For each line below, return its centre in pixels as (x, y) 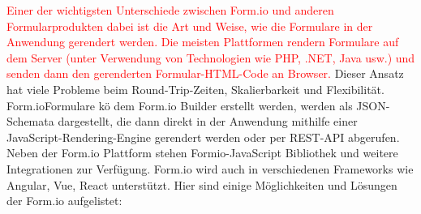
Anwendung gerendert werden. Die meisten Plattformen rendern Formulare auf (203, 42)
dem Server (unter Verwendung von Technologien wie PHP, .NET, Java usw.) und (211, 57)
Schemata (30, 121)
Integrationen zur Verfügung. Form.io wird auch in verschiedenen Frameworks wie (210, 168)
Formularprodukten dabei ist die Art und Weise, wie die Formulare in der (190, 26)
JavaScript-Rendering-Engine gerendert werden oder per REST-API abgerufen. (203, 137)
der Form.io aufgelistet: (64, 201)
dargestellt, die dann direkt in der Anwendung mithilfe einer (208, 121)
